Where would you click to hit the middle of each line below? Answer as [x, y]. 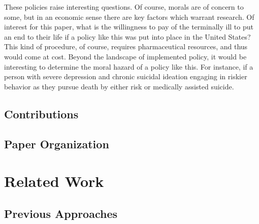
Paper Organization [57, 143]
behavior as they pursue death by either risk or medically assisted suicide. [119, 86]
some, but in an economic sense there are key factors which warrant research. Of [129, 17]
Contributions [41, 114]
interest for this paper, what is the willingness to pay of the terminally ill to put [129, 27]
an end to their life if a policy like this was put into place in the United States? [127, 36]
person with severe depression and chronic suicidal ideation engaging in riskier [126, 76]
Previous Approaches [61, 213]
